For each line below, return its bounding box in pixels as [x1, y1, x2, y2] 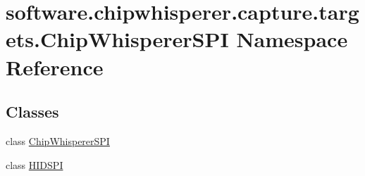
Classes [6, 101, 59, 122]
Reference [6, 52, 104, 81]
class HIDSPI [6, 157, 63, 172]
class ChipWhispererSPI [6, 133, 110, 148]
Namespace [236, 25, 348, 54]
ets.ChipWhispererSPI [6, 25, 229, 54]
